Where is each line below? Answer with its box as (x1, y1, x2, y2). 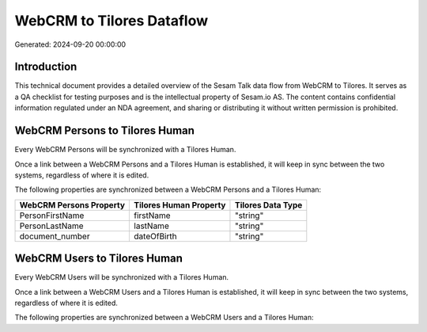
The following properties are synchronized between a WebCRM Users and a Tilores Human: (14, 313, 314, 322)
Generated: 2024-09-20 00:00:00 (14, 40, 127, 49)
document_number (19, 231, 90, 242)
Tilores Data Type (234, 199, 303, 210)
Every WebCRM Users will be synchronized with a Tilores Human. (14, 273, 229, 282)
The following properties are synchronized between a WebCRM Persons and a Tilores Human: (14, 185, 322, 194)
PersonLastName (19, 220, 84, 231)
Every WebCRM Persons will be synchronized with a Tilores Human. (14, 145, 236, 155)
